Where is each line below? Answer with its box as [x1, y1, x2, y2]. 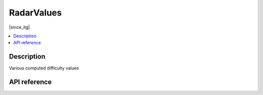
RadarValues [9, 7, 62, 18]
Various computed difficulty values [9, 65, 79, 71]
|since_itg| [9, 24, 30, 30]
